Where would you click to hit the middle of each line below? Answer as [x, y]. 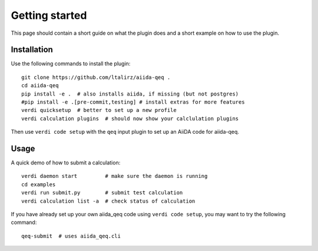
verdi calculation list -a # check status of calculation [108, 201]
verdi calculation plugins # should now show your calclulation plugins [130, 118]
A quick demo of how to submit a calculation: [66, 163]
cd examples [39, 184]
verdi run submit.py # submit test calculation [102, 193]
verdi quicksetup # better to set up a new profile [99, 110]
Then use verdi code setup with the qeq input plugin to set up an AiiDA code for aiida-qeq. [125, 132]
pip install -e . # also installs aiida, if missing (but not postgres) [130, 94]
